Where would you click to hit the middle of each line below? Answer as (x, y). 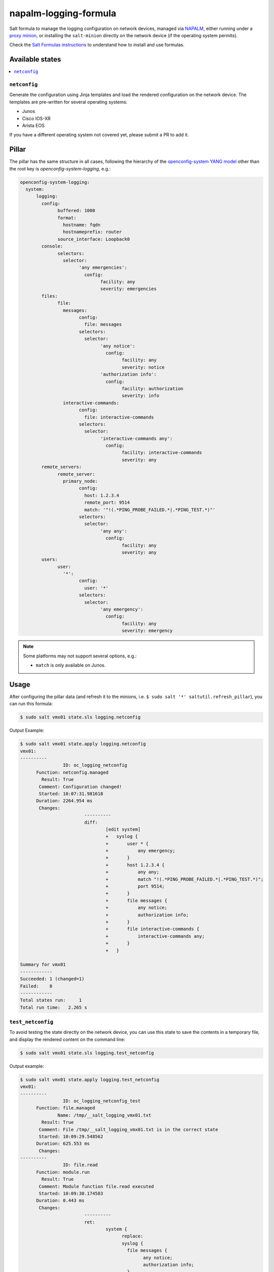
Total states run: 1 (51, 1000)
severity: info (140, 396)
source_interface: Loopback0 (94, 239)
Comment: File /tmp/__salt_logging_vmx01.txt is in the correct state (128, 1129)
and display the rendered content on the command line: (67, 1039)
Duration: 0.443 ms (60, 1201)
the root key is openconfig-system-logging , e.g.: (60, 168)
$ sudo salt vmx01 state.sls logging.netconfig (80, 717)
